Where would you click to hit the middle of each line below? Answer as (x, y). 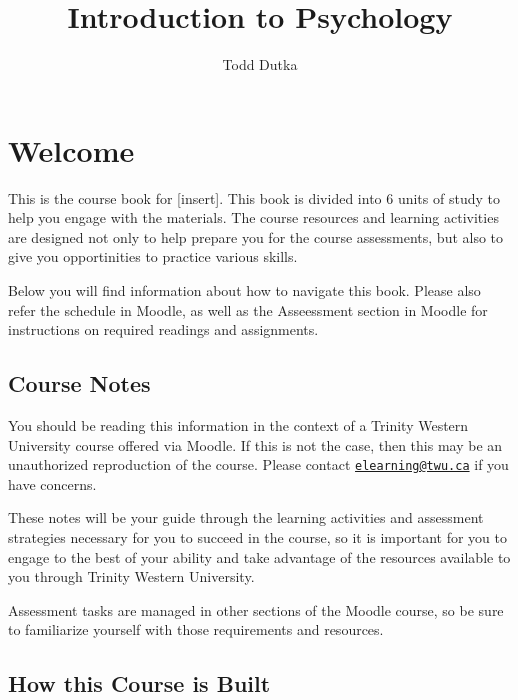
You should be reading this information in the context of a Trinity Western (238, 425)
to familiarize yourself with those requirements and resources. (196, 629)
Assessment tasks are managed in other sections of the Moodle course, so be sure (256, 609)
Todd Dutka (260, 64)
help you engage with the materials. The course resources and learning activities (253, 217)
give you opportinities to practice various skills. (153, 256)
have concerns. (52, 483)
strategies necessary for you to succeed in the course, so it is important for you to (257, 537)
